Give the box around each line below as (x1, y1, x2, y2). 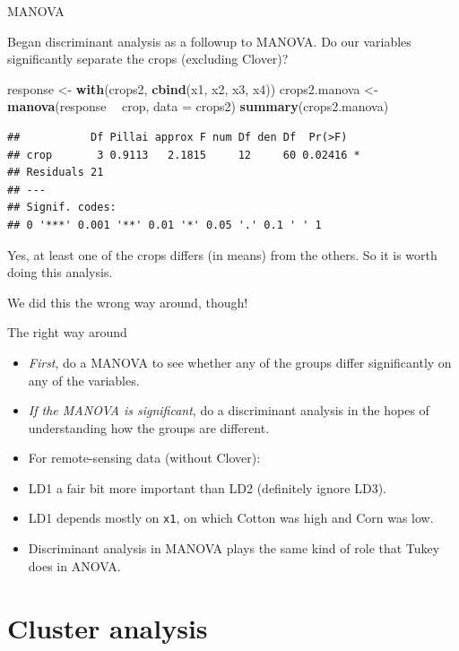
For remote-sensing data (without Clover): (28, 448, 261, 467)
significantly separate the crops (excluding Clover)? (7, 49, 289, 68)
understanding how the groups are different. (28, 418, 270, 437)
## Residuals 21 (7, 166, 104, 179)
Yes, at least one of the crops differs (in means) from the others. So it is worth (7, 245, 437, 264)
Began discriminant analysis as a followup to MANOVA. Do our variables (7, 31, 411, 50)
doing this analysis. (7, 263, 113, 282)
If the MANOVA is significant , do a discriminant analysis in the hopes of (28, 401, 429, 420)
